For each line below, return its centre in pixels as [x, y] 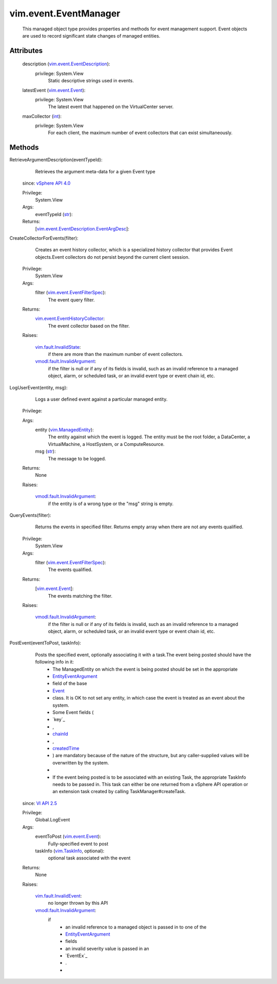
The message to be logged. [77, 458]
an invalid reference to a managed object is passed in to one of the [136, 927]
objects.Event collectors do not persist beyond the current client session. [112, 257]
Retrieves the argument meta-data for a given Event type [95, 171]
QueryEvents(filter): [30, 515]
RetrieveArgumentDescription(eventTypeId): [56, 160]
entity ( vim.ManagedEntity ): [65, 430]
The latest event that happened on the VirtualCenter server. [111, 107]
